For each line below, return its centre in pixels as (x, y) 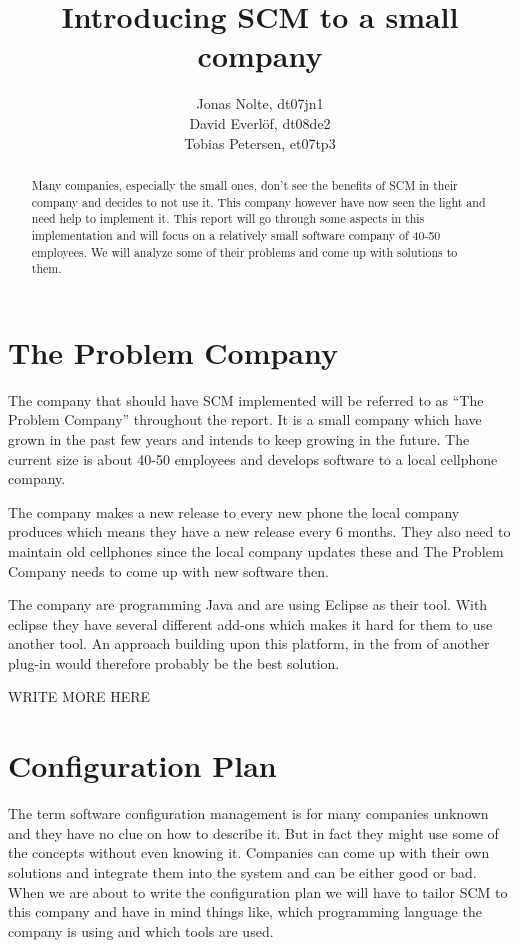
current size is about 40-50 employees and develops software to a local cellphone (253, 458)
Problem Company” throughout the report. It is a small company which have (245, 419)
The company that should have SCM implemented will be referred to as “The (246, 399)
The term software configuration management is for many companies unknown (248, 813)
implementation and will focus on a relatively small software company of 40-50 (236, 234)
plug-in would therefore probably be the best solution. (174, 662)
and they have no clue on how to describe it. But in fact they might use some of (253, 832)
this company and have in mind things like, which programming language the (245, 911)
